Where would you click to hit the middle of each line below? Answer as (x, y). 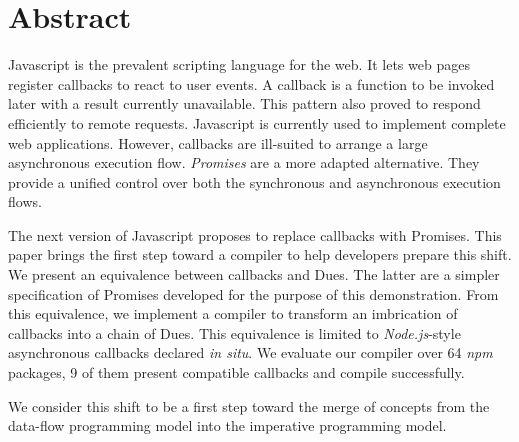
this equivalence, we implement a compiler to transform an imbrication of (233, 313)
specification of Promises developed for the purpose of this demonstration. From (253, 293)
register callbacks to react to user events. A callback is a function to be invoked (251, 83)
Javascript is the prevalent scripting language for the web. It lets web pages (239, 64)
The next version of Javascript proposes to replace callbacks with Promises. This (255, 234)
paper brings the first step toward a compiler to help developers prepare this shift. (260, 254)
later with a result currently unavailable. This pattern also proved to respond (244, 103)
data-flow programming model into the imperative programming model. (227, 425)
